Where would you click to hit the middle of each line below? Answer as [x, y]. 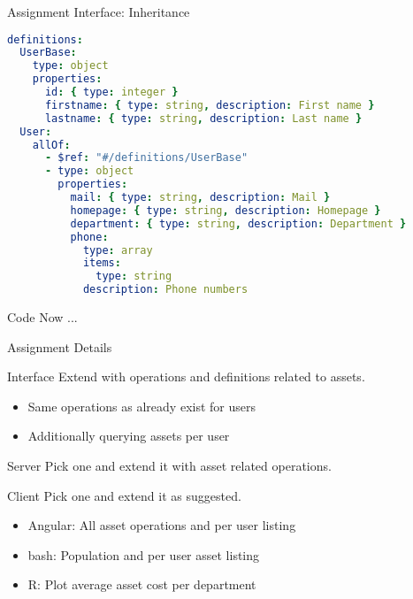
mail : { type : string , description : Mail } [200, 198]
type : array [118, 250]
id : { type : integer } [111, 92]
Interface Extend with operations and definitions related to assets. [186, 376]
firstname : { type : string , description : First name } [210, 105]
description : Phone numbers [165, 290]
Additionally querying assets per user [129, 436]
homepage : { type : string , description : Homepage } [226, 210]
